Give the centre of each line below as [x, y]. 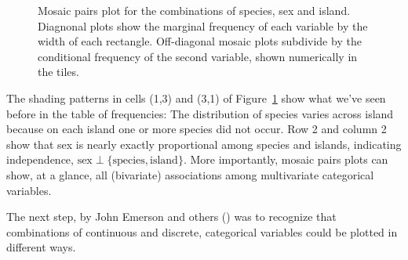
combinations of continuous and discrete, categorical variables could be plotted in [202, 231]
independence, [40, 159]
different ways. [41, 247]
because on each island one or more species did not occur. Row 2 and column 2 [197, 129]
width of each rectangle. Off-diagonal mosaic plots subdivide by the [200, 41]
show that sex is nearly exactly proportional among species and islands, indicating [204, 144]
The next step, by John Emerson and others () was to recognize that [171, 217]
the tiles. [58, 72]
